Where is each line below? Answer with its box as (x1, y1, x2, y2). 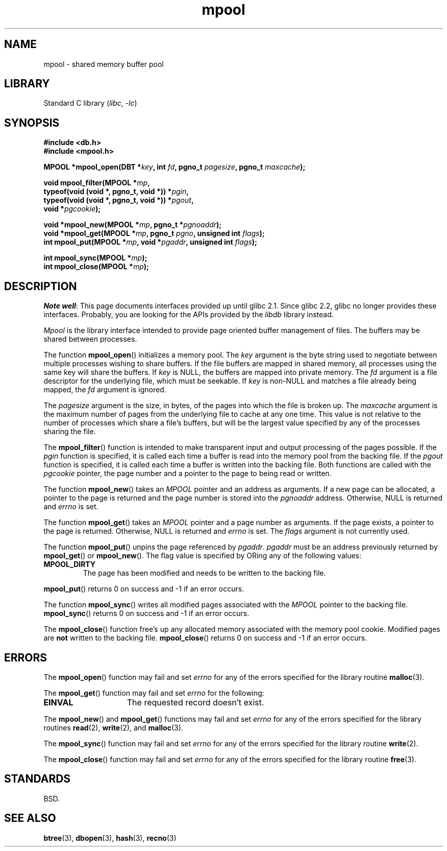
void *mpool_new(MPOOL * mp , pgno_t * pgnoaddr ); (43, 220, 222, 229)
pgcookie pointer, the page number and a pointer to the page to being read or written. (43, 469, 332, 478)
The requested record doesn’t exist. (127, 697, 264, 707)
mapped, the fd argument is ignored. (43, 385, 166, 394)
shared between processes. (43, 335, 137, 344)
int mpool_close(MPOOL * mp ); (43, 262, 149, 271)
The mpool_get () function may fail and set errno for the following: (43, 688, 264, 697)
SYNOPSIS (4, 116, 60, 129)
